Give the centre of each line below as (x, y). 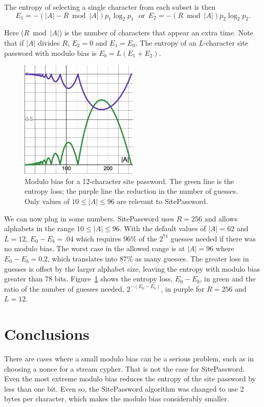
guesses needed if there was (213, 238)
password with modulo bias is (50, 53)
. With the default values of (163, 228)
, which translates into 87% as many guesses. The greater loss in (148, 258)
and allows (221, 218)
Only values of (47, 201)
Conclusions (47, 334)
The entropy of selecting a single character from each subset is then (110, 7)
